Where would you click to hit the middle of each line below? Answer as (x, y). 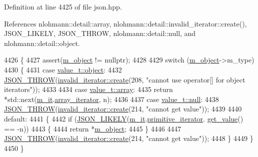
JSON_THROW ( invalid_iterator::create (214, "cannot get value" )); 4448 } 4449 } (129, 138)
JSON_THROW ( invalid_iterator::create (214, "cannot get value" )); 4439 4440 (123, 109)
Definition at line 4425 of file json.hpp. (63, 6)
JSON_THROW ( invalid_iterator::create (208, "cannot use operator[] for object (125, 79)
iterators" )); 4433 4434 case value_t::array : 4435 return (88, 89)
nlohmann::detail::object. (42, 43)
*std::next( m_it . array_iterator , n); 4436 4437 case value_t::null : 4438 (111, 99)
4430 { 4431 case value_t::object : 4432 (63, 69)
